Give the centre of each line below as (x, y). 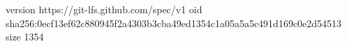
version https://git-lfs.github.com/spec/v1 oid (104, 9)
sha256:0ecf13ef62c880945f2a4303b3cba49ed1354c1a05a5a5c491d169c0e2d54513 (174, 23)
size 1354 (25, 37)
